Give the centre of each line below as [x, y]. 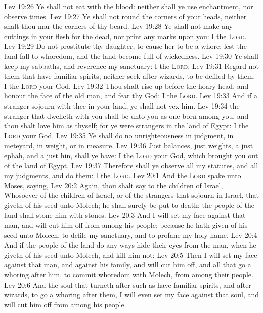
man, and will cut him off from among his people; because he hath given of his [126, 225]
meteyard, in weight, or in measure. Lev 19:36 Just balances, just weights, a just [129, 145]
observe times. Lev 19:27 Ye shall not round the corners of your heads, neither [125, 16]
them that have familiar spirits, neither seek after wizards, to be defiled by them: [130, 76]
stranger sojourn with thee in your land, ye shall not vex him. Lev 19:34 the [122, 105]
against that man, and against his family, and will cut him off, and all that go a [128, 265]
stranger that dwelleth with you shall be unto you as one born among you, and [126, 115]
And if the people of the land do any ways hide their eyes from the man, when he [130, 245]
